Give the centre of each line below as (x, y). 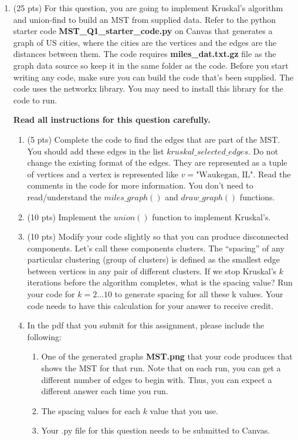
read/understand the (64, 197)
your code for (51, 294)
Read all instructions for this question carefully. (112, 120)
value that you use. (184, 410)
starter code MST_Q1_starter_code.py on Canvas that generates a (143, 31)
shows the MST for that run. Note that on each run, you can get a (161, 368)
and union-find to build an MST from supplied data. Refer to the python (145, 19)
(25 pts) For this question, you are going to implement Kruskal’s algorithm (148, 8)
